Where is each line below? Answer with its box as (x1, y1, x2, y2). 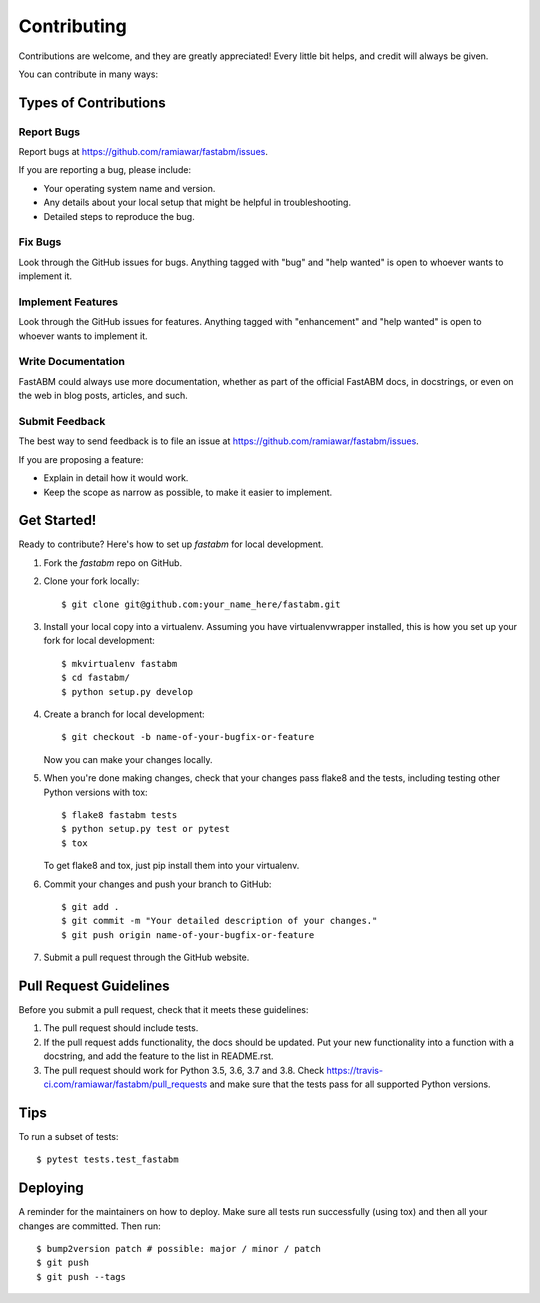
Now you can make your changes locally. (43, 753, 213, 765)
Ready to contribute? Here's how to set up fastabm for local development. (18, 538, 324, 550)
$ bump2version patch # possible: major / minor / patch (36, 1243, 322, 1254)
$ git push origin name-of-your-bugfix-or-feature (61, 929, 315, 940)
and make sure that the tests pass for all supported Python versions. (209, 1078, 491, 1090)
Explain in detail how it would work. (43, 472, 189, 484)
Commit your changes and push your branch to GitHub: (43, 878, 272, 890)
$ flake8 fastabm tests (61, 809, 178, 820)
